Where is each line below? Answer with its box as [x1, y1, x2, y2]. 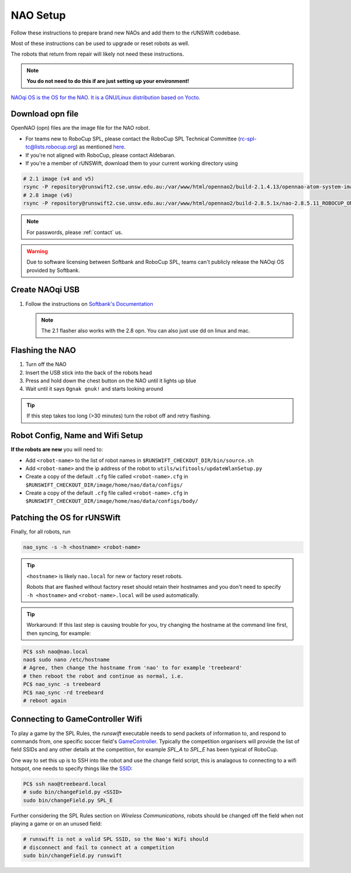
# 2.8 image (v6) [23, 192, 73, 198]
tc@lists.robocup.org [25, 143, 76, 150]
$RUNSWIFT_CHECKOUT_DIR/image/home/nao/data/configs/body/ [25, 498, 199, 505]
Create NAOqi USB [11, 285, 80, 295]
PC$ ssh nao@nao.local [23, 648, 88, 655]
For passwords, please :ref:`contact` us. [26, 229, 123, 236]
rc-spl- [240, 135, 257, 142]
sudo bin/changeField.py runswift [23, 852, 122, 859]
